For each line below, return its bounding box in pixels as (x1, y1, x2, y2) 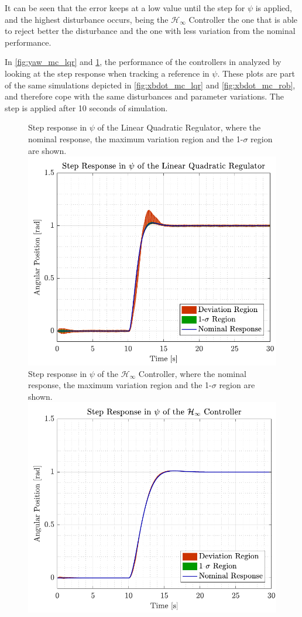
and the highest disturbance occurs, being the (5, 13, 169, 25)
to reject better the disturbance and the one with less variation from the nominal (5, 25, 296, 37)
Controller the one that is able (188, 13, 298, 25)
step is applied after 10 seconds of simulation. (5, 101, 168, 114)
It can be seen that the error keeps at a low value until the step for (5, 2, 245, 13)
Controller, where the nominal (138, 367, 246, 379)
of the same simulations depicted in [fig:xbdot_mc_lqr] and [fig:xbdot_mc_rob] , (5, 78, 296, 91)
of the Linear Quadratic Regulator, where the (97, 121, 261, 133)
